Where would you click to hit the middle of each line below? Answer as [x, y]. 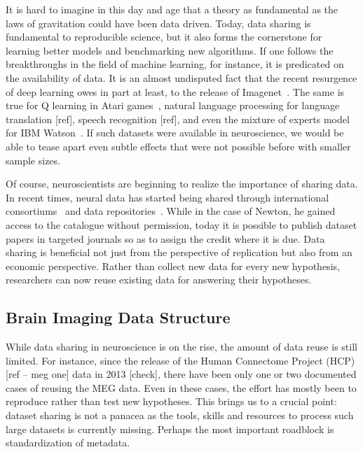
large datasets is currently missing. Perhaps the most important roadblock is [170, 429]
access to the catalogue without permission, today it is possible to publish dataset [181, 224]
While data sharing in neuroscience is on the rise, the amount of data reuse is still [181, 347]
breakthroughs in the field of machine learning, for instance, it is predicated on [175, 64]
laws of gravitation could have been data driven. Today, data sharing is [158, 23]
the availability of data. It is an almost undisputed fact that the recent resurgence [181, 77]
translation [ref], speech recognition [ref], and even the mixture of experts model [178, 119]
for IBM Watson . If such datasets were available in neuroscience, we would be [175, 133]
